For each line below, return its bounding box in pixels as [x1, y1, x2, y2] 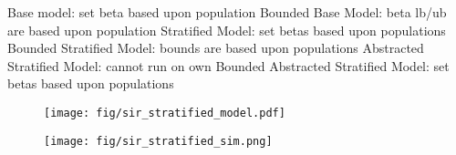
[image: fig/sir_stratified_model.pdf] [44, 106, 285, 119]
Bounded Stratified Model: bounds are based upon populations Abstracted [7, 38, 424, 57]
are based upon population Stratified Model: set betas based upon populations [7, 20, 446, 39]
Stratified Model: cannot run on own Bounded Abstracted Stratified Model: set [7, 56, 450, 75]
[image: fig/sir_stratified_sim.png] [44, 134, 273, 148]
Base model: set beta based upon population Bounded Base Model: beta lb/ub [7, 3, 447, 21]
